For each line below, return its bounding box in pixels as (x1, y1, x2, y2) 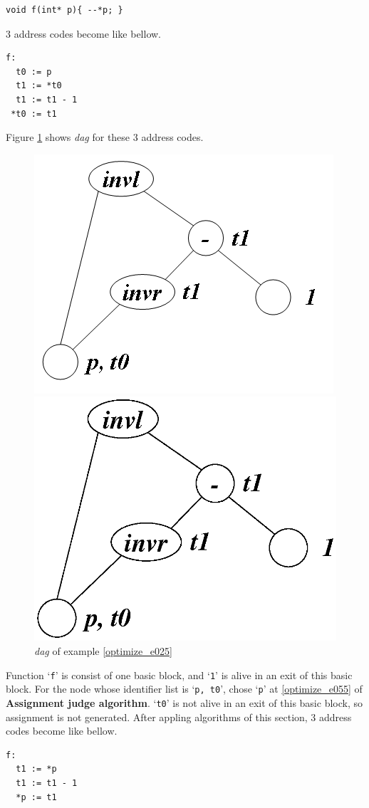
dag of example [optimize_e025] (34, 644, 172, 658)
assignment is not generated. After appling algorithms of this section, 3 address (6, 709, 352, 724)
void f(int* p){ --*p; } (6, 5, 123, 15)
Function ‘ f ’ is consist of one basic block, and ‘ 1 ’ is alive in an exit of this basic (6, 667, 353, 682)
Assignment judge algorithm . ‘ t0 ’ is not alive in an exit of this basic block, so (6, 695, 363, 710)
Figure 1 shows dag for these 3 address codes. (6, 130, 204, 145)
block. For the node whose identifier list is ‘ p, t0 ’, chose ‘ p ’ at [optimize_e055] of (6, 681, 363, 696)
